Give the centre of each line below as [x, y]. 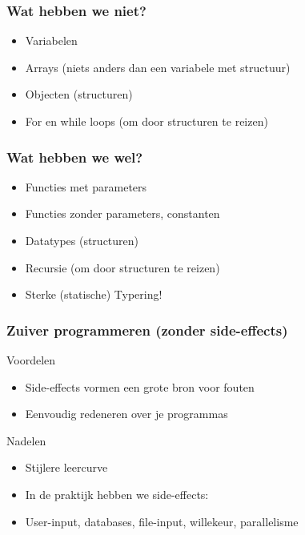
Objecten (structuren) [79, 94]
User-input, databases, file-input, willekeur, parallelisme [162, 521]
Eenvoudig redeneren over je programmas [126, 414]
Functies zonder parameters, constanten [122, 213]
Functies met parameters [86, 186]
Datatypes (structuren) [82, 240]
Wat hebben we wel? [75, 157]
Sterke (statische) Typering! [94, 294]
